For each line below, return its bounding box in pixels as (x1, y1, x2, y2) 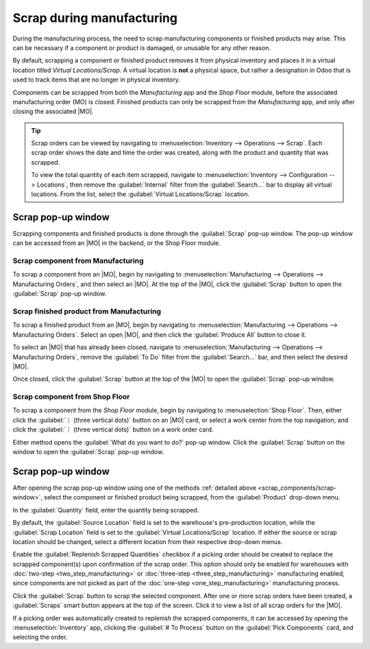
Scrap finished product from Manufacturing (12, 307, 161, 316)
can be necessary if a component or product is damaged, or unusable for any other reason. (12, 43, 271, 51)
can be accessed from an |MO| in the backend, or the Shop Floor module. (12, 239, 221, 247)
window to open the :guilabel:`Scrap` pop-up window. (12, 448, 164, 456)
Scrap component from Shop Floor (12, 392, 130, 401)
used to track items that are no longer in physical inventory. (12, 75, 181, 84)
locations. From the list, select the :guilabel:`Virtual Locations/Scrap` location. (31, 190, 250, 198)
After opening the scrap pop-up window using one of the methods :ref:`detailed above (12, 484, 257, 492)
